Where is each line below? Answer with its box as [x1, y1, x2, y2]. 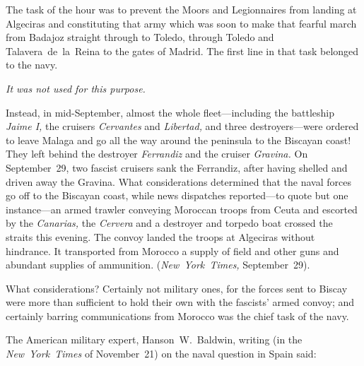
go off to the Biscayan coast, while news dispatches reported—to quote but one [6, 188, 348, 203]
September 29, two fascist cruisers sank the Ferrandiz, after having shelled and [6, 160, 348, 175]
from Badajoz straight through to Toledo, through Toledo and [6, 30, 274, 45]
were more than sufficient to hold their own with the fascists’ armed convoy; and [6, 295, 355, 309]
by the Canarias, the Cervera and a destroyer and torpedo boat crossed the [6, 216, 333, 230]
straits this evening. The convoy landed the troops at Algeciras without [6, 229, 315, 244]
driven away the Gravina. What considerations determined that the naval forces [6, 174, 351, 189]
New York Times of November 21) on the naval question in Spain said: [6, 346, 317, 361]
